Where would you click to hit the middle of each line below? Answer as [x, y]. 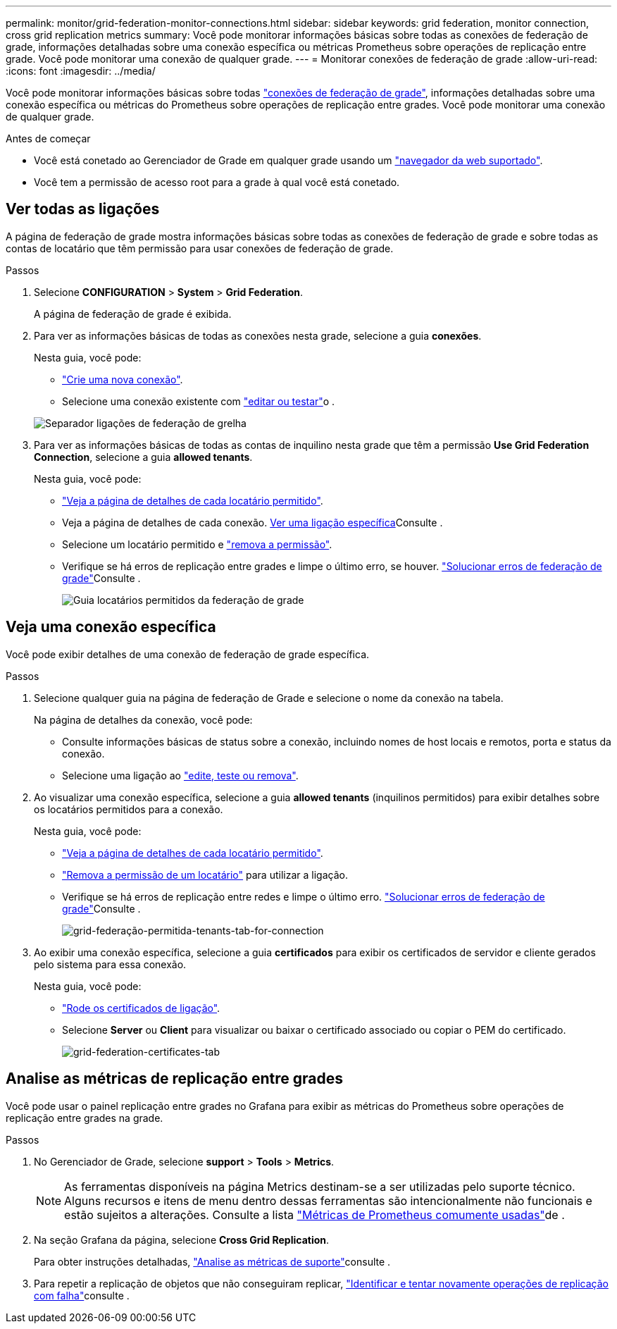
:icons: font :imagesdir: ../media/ [81, 71]
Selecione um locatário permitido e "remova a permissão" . [197, 544]
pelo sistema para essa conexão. [110, 964]
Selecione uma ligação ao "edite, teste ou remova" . [180, 775]
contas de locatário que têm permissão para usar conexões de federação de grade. [200, 248]
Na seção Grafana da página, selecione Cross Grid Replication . [182, 1240]
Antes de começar [48, 138]
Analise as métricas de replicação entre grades [174, 1079]
